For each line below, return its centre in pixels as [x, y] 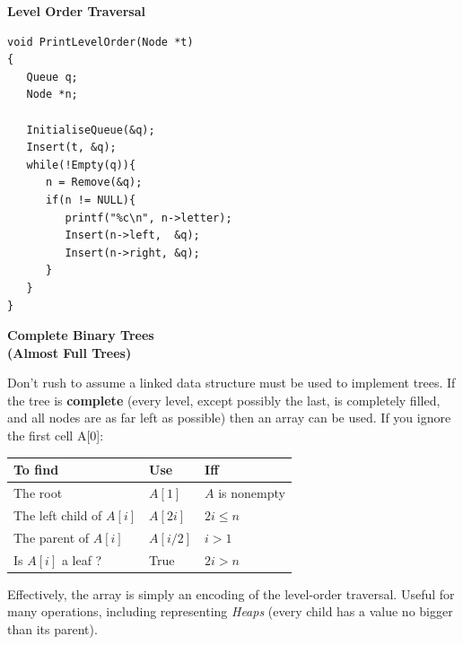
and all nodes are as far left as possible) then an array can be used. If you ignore [229, 418]
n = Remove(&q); [94, 183]
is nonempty [252, 492]
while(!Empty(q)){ [81, 165]
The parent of [52, 537]
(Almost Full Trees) [70, 352]
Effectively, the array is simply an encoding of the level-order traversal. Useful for [231, 593]
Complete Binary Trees [81, 335]
